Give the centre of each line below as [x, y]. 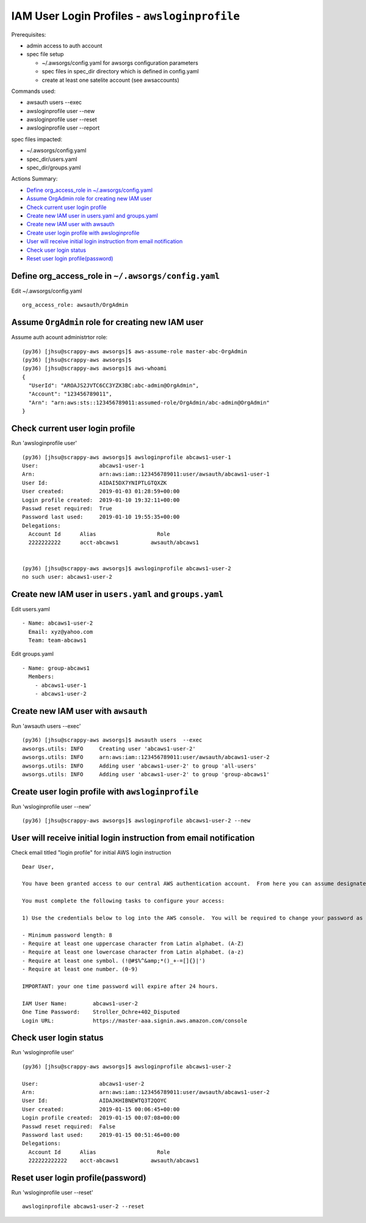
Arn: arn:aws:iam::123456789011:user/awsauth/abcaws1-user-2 [146, 1092]
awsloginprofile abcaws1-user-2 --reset [83, 1206]
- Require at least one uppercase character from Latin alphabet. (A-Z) [133, 944]
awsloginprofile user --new [61, 111]
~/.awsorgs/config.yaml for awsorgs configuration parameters [120, 63]
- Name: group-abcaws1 [56, 668]
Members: [41, 677]
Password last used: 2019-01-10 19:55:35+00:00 [101, 517]
